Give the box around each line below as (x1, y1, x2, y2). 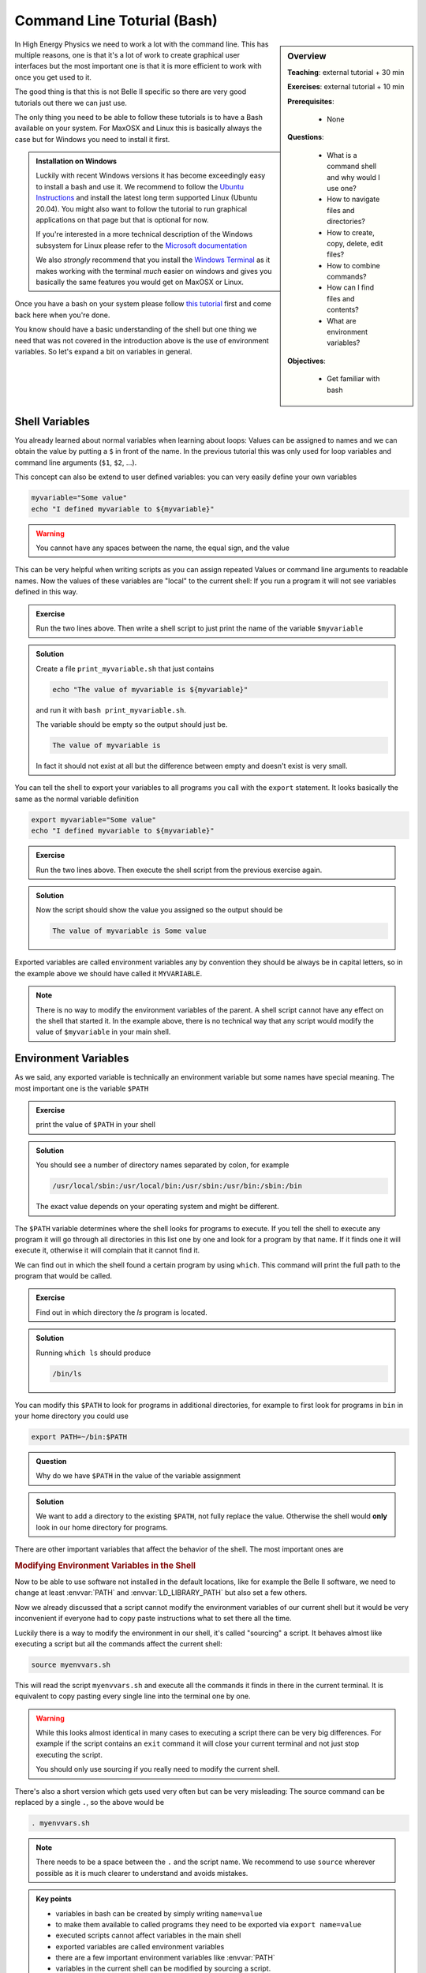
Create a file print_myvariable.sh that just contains (35, 664, 215, 673)
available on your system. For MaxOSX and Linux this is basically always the (14, 123, 263, 133)
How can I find (327, 283, 375, 292)
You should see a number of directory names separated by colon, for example (35, 1160, 290, 1170)
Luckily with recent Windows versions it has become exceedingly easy (35, 170, 266, 181)
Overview (287, 51, 327, 62)
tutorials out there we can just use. (14, 98, 128, 107)
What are (327, 316, 357, 325)
